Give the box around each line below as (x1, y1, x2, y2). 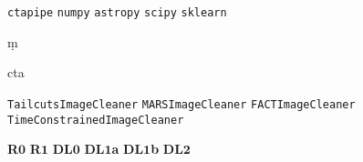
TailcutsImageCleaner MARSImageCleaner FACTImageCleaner (7, 97, 356, 111)
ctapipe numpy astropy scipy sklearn (7, 6, 227, 19)
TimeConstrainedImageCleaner (7, 113, 184, 127)
